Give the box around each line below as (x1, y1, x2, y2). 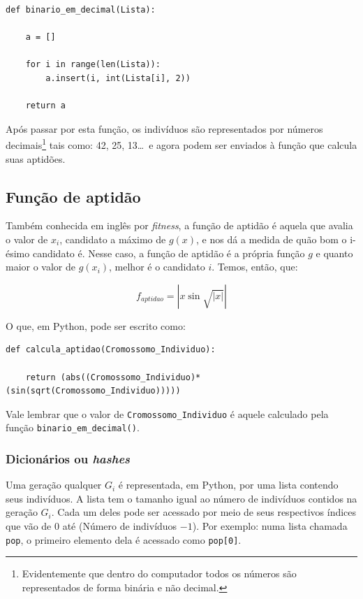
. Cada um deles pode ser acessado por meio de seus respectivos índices (51, 505, 357, 519)
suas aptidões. (6, 151, 66, 166)
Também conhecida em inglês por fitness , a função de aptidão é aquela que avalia (6, 218, 353, 233)
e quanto (316, 245, 353, 260)
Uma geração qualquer (6, 477, 102, 492)
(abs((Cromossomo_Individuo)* (60, 372, 201, 382)
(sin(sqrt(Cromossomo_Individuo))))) (6, 386, 181, 396)
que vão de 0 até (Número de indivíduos (6, 519, 177, 533)
